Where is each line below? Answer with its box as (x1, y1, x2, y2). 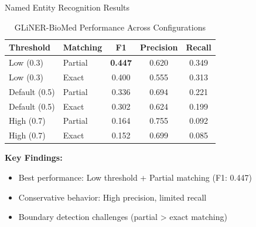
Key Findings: (5, 151, 63, 164)
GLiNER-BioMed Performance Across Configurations (14, 21, 206, 33)
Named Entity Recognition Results (5, 1, 130, 13)
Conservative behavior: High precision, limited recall (18, 191, 207, 203)
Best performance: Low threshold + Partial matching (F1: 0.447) (18, 171, 252, 183)
